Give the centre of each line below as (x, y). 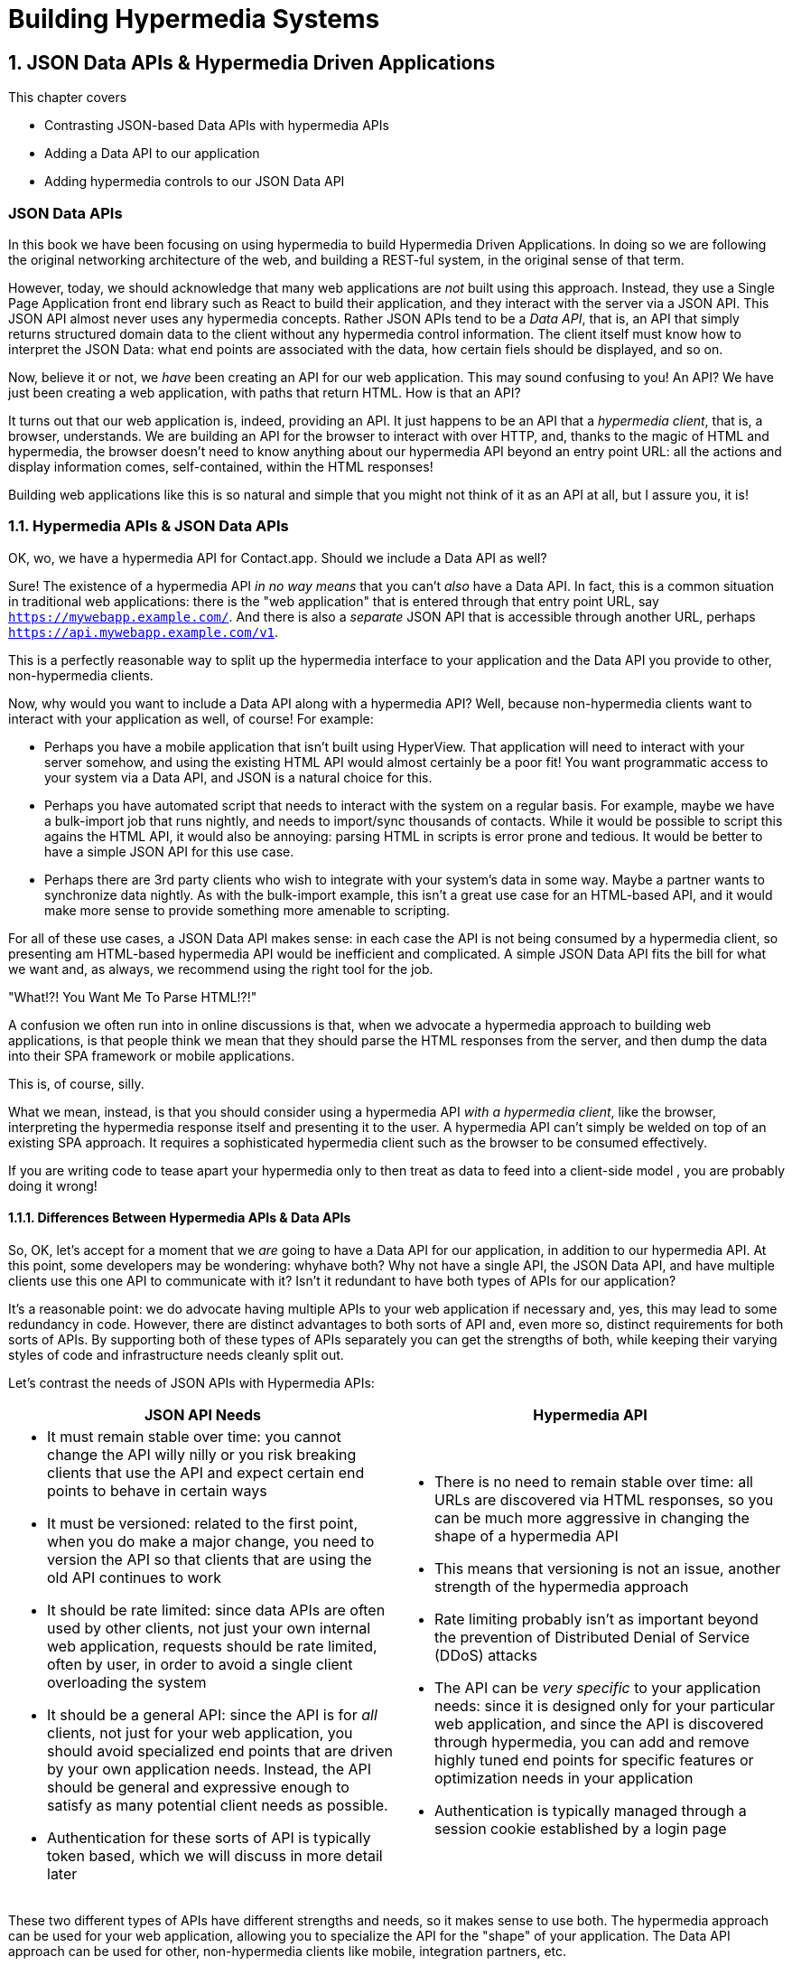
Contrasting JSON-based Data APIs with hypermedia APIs (217, 126)
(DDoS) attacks (486, 1655)
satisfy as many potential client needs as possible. (218, 1805)
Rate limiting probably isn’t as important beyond (596, 1619)
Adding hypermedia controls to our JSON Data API (195, 182)
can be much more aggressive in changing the (592, 1517)
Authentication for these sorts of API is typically (209, 1837)
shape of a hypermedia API (526, 1535)
